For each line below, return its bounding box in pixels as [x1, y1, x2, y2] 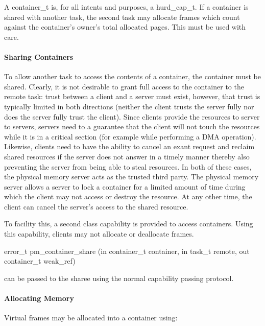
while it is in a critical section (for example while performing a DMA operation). [4, 131, 256, 142]
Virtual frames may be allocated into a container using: [4, 312, 178, 323]
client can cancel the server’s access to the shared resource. [4, 201, 188, 212]
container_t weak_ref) [4, 255, 76, 266]
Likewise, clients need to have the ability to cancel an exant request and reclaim [4, 141, 255, 152]
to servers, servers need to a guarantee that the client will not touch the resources [4, 121, 260, 132]
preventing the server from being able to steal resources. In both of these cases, [4, 161, 252, 172]
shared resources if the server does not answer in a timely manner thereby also [4, 151, 250, 161]
